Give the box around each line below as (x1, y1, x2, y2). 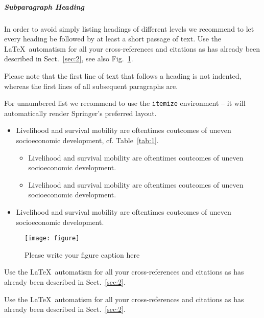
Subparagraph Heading (4, 1, 84, 12)
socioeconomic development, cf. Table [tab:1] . (16, 134, 159, 145)
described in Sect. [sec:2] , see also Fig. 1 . (4, 53, 133, 64)
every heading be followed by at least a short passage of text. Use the (4, 33, 222, 44)
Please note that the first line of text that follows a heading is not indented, (4, 70, 242, 81)
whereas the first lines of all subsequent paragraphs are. (4, 80, 178, 91)
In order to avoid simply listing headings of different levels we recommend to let (4, 23, 254, 34)
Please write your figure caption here (25, 249, 140, 260)
